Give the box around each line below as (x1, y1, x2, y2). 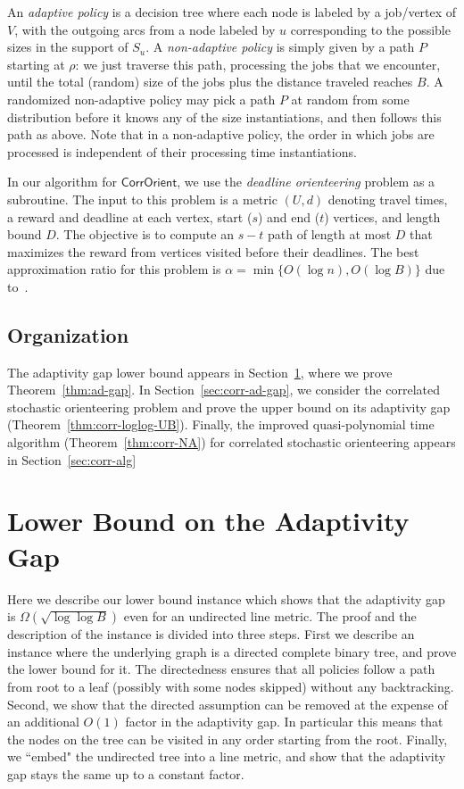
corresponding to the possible (290, 20, 451, 38)
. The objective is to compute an (55, 225, 234, 244)
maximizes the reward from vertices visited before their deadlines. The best (7, 242, 419, 261)
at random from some (291, 89, 410, 108)
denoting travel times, (327, 189, 448, 208)
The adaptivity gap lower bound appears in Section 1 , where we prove (7, 362, 393, 381)
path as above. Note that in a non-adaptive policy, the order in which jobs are (7, 125, 435, 144)
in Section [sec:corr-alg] (7, 450, 137, 469)
